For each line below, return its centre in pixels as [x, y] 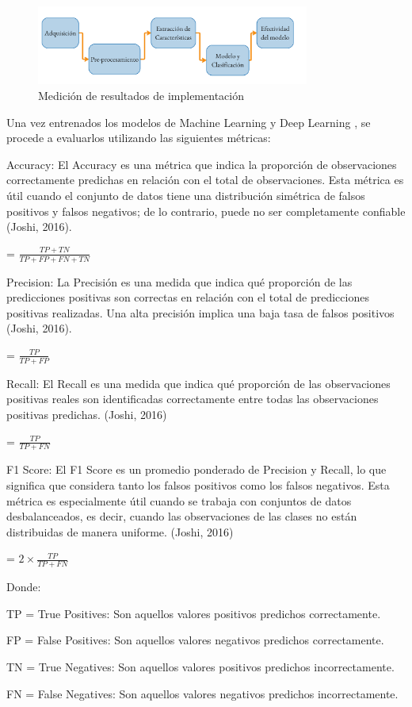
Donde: [24, 587]
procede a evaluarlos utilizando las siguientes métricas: [139, 138]
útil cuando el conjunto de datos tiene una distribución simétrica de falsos [186, 195]
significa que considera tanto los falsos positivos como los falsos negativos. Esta [198, 484]
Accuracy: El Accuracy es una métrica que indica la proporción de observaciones [202, 164]
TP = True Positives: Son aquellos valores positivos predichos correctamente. [194, 613]
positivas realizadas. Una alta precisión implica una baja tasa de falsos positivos [200, 312]
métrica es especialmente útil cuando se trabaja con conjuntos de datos [179, 500]
